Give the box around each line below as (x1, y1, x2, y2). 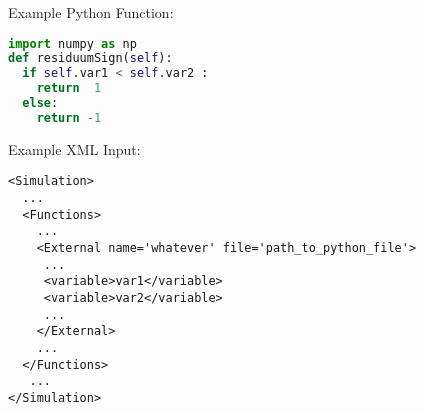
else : (22, 96, 59, 111)
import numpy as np (8, 36, 137, 51)
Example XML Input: (8, 138, 141, 159)
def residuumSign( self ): (8, 51, 173, 66)
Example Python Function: (8, 2, 174, 22)
